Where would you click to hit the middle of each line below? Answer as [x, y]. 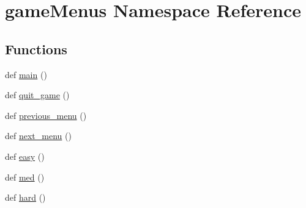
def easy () [25, 156]
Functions [36, 48]
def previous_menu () [46, 115]
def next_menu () [38, 136]
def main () [26, 74]
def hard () [25, 197]
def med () [25, 177]
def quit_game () [37, 95]
